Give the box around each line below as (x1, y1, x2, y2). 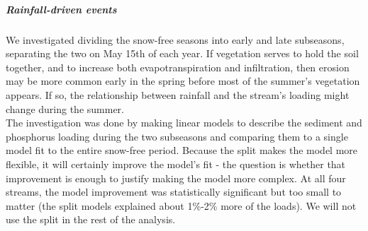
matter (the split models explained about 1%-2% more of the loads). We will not (6, 198, 357, 213)
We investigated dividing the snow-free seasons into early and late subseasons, (6, 32, 345, 47)
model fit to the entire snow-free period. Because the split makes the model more (6, 143, 358, 158)
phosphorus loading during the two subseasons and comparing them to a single (6, 129, 348, 143)
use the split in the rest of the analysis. (6, 212, 176, 227)
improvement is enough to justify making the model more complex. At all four (6, 170, 346, 185)
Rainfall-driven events (6, 1, 117, 16)
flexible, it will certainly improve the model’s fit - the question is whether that (6, 156, 346, 171)
